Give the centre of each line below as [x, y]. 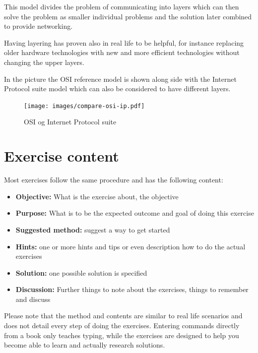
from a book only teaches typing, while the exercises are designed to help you [122, 335]
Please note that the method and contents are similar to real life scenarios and [123, 316]
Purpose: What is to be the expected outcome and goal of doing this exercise [135, 213]
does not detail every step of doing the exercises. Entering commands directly [122, 325]
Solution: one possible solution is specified [81, 272]
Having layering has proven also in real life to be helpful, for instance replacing [124, 42]
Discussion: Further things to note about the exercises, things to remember [132, 289]
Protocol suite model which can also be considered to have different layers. [117, 88]
